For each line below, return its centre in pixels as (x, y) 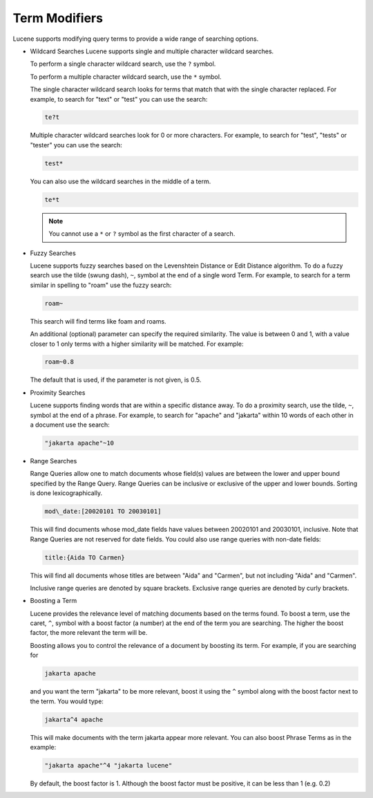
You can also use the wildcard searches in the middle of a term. (121, 181)
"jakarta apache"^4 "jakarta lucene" (108, 765)
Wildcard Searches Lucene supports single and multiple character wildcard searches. (152, 51)
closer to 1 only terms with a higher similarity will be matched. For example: (137, 344)
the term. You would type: (67, 701)
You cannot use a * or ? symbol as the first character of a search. (142, 234)
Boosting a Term (54, 601)
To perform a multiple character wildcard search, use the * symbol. (126, 77)
